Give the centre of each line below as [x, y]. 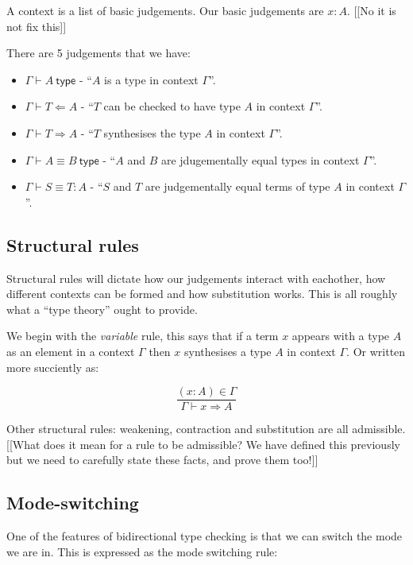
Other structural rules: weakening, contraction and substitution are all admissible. [206, 429]
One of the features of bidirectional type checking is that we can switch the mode [205, 536]
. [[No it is [371, 10]
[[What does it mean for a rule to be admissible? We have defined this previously [203, 444]
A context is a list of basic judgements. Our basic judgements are [165, 10]
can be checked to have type [172, 106]
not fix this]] [37, 26]
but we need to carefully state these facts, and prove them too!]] [162, 460]
